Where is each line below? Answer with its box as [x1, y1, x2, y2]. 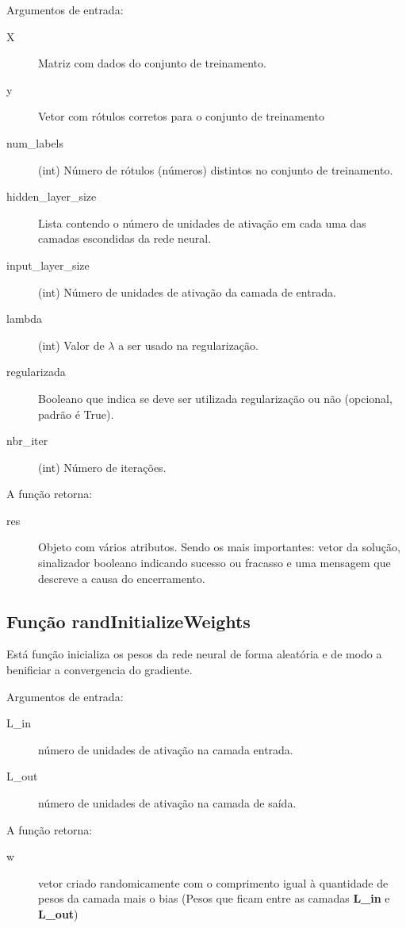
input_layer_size [6, 256, 90, 273]
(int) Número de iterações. [38, 458, 167, 475]
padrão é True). [38, 405, 114, 422]
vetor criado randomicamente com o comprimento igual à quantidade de [38, 874, 389, 891]
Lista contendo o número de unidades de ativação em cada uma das [38, 214, 366, 231]
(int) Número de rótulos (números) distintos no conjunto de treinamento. [38, 161, 393, 178]
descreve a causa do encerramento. [38, 569, 205, 586]
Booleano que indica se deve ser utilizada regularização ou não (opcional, [38, 389, 393, 406]
